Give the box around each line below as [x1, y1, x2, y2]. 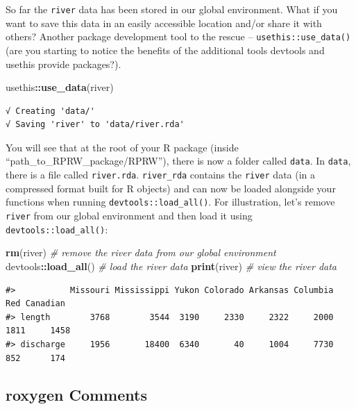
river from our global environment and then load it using [6, 208, 253, 223]
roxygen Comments [6, 384, 147, 406]
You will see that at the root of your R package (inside [6, 140, 239, 154]
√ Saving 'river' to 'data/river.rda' [6, 119, 185, 130]
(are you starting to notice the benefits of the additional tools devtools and [6, 42, 325, 57]
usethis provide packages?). [6, 56, 121, 71]
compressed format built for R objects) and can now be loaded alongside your [6, 181, 336, 195]
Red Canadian [6, 299, 65, 309]
